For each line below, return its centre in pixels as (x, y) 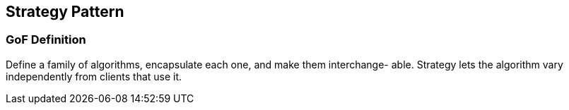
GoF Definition (46, 40)
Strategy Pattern (65, 12)
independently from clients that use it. (94, 76)
